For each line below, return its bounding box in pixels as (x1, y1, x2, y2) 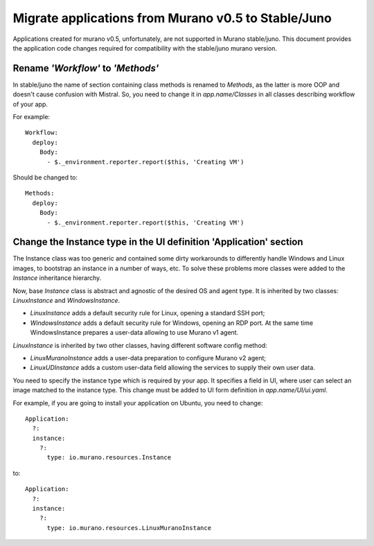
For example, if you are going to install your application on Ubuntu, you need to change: (12, 398, 263, 407)
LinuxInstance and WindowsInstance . (12, 297, 121, 304)
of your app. (12, 100, 48, 108)
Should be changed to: (12, 173, 78, 182)
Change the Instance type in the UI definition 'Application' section (12, 236, 304, 248)
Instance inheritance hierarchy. (12, 274, 102, 282)
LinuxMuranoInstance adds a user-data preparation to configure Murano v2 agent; (30, 353, 267, 362)
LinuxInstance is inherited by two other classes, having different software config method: (12, 341, 267, 349)
